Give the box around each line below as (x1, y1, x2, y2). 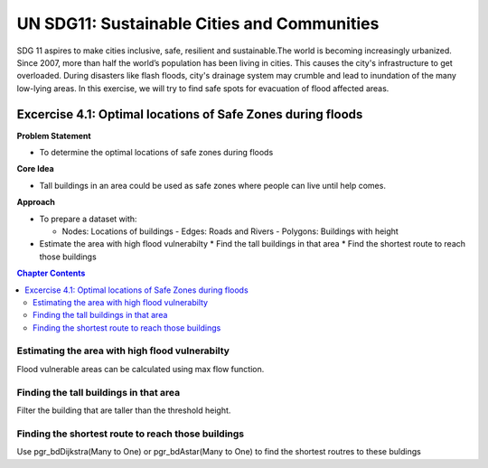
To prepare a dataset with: (39, 213, 137, 224)
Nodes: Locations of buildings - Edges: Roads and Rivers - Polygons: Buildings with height (61, 226, 399, 237)
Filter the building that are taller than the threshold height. (16, 405, 231, 416)
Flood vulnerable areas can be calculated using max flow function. (16, 363, 265, 374)
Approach (16, 197, 56, 208)
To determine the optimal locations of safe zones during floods (39, 147, 274, 158)
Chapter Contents (16, 267, 86, 279)
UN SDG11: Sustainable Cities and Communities (16, 14, 380, 33)
